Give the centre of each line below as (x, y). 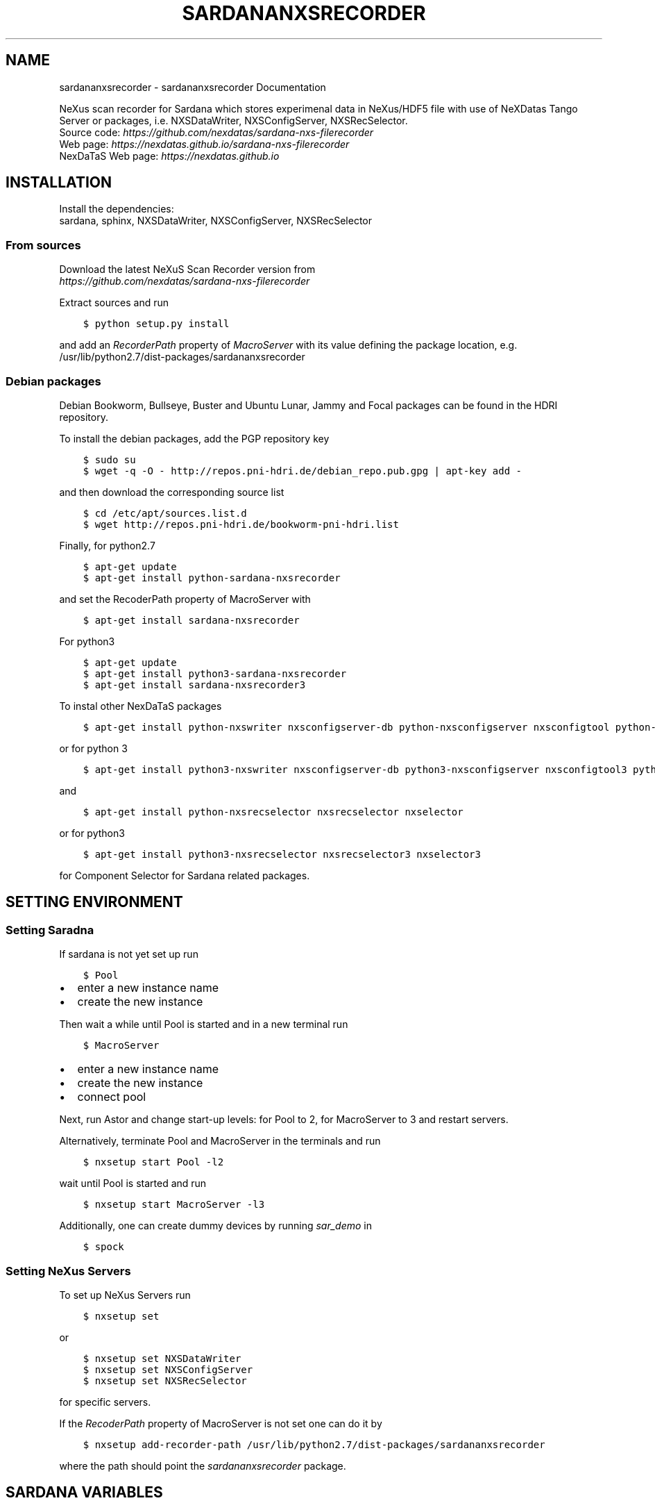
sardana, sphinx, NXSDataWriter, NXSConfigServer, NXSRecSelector (215, 221)
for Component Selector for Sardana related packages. (185, 875)
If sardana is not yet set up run (129, 954)
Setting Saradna (50, 930)
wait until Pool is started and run (133, 1184)
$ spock (103, 1247)
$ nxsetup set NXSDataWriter (162, 1358)
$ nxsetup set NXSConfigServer (168, 1369)
